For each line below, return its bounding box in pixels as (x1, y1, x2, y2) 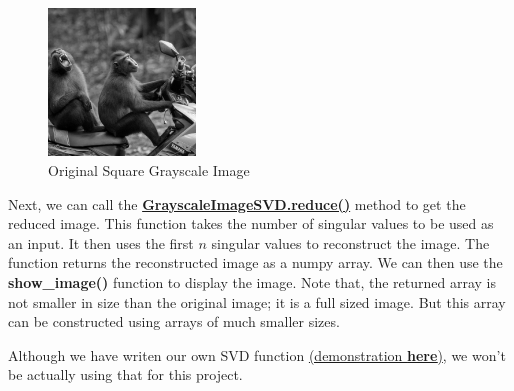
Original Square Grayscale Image (48, 159, 250, 180)
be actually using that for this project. (8, 364, 243, 385)
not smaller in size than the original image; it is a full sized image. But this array (8, 291, 506, 312)
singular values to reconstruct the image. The (211, 232, 490, 253)
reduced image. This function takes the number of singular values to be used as (8, 213, 494, 234)
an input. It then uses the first (8, 232, 194, 253)
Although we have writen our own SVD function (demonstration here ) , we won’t (8, 344, 506, 365)
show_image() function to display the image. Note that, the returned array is (8, 271, 497, 292)
